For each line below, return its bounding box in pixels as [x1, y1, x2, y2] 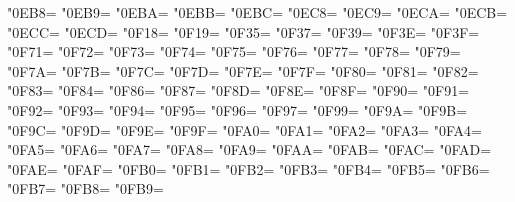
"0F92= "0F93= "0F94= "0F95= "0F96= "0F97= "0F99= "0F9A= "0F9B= [7, 99, 468, 120]
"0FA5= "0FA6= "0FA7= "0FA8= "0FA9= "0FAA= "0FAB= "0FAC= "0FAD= [7, 139, 492, 160]
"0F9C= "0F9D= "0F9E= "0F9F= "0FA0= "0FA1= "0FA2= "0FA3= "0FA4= [7, 119, 482, 140]
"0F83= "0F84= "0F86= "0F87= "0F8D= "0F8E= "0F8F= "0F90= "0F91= [7, 80, 470, 101]
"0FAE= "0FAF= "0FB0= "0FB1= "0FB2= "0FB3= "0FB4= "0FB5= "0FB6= [7, 158, 490, 179]
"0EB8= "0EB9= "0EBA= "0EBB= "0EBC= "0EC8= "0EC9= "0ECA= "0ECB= [7, 2, 508, 22]
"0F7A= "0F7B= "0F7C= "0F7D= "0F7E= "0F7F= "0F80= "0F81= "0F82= [7, 60, 479, 81]
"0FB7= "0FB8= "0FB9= [7, 178, 164, 199]
